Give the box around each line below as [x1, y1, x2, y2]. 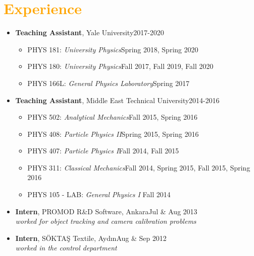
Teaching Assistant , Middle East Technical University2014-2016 [15, 95, 220, 105]
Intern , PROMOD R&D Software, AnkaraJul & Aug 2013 [15, 206, 198, 216]
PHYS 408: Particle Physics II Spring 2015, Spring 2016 [27, 128, 199, 139]
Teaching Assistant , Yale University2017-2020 [15, 27, 164, 38]
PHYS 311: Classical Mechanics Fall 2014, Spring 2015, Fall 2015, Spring [27, 162, 250, 173]
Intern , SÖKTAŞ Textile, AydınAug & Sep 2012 [15, 232, 166, 243]
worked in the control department [15, 242, 117, 253]
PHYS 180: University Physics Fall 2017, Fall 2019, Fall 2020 [27, 61, 214, 71]
